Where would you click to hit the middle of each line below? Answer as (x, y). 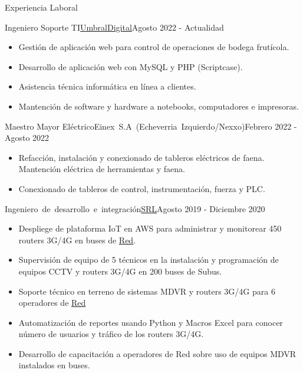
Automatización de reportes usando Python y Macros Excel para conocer (151, 322)
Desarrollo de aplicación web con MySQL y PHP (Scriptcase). (131, 66)
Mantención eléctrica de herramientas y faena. (102, 169)
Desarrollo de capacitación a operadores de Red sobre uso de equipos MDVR (157, 353)
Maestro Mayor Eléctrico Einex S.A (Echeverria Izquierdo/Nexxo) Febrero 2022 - (151, 126)
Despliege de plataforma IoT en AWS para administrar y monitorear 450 (150, 228)
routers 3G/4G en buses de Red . (77, 240)
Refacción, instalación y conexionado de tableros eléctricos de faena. (141, 157)
